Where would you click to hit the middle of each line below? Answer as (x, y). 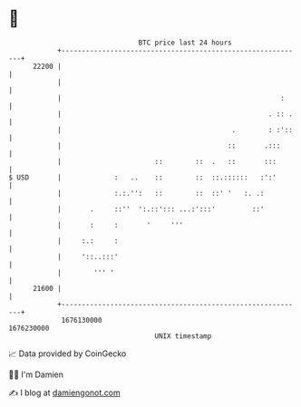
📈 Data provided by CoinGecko (68, 354)
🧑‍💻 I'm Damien (36, 374)
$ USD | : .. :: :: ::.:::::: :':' (143, 177)
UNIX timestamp (183, 336)
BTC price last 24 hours (185, 43)
